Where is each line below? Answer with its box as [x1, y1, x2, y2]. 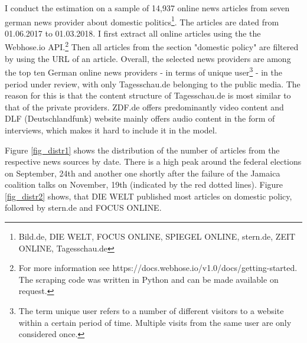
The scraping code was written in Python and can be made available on [18, 273, 279, 285]
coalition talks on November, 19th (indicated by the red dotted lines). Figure [5, 178, 283, 191]
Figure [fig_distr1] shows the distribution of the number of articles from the [5, 143, 280, 156]
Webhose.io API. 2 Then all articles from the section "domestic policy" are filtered [5, 39, 299, 53]
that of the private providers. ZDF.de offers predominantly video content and [5, 100, 284, 113]
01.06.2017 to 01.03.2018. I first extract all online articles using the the [5, 27, 261, 39]
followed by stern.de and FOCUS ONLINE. [5, 201, 162, 214]
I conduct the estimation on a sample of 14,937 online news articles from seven [5, 2, 290, 14]
